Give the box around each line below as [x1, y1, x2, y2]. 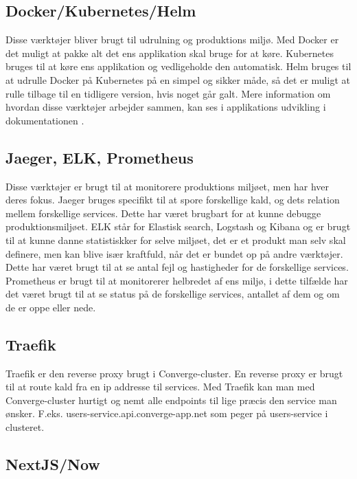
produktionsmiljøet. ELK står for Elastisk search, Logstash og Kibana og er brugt [5, 219, 351, 234]
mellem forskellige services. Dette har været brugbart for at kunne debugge [5, 205, 321, 220]
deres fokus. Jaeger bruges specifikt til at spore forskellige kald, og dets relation [5, 192, 340, 207]
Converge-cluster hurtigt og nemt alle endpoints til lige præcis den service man [5, 392, 337, 407]
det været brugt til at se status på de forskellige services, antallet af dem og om [5, 287, 340, 301]
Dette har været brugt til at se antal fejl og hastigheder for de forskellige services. [5, 260, 349, 274]
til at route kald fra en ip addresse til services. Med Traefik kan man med [5, 379, 315, 394]
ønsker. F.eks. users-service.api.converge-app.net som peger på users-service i [5, 406, 328, 421]
